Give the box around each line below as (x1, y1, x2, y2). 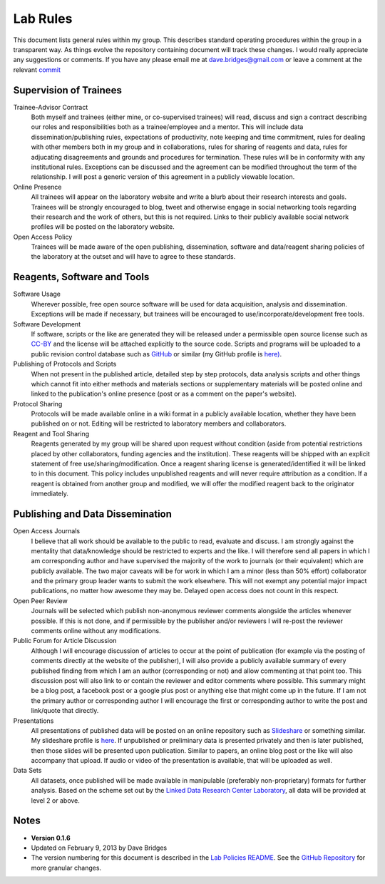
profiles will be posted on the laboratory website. (31, 222, 175, 231)
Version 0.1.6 (31, 833, 71, 842)
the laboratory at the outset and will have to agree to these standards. (31, 252, 236, 261)
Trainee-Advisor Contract (13, 103, 88, 111)
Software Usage (13, 289, 61, 299)
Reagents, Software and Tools (13, 271, 150, 283)
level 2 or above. (31, 796, 80, 805)
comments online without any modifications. (31, 627, 161, 635)
